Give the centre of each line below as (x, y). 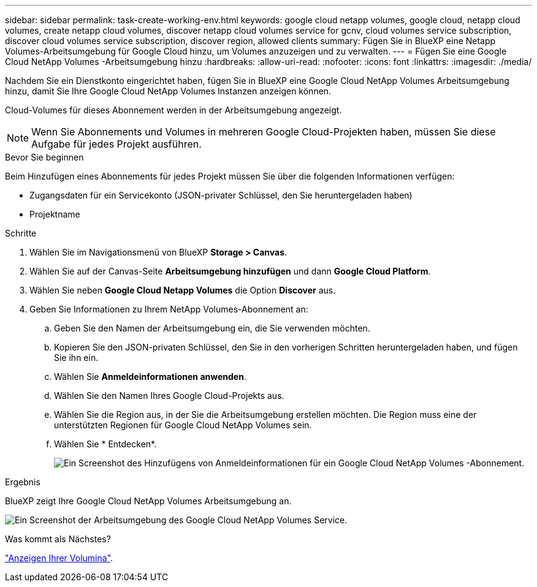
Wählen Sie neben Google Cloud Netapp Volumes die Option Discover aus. (183, 290)
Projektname (55, 214)
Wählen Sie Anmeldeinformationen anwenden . (150, 377)
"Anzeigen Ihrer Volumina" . (59, 558)
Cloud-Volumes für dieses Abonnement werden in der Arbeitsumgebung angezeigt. (173, 110)
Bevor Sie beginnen (44, 157)
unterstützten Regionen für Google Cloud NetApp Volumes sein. (183, 425)
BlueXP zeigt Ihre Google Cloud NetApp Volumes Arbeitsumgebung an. (148, 501)
